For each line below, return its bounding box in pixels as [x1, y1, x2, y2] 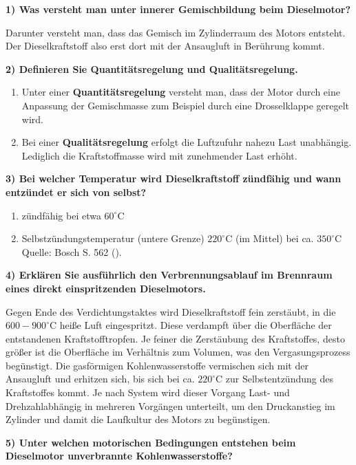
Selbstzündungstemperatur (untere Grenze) [21, 231, 205, 246]
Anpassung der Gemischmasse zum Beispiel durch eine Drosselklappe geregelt [21, 98, 350, 112]
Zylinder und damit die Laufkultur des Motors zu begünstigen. [6, 412, 271, 426]
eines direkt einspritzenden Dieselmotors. [6, 281, 206, 295]
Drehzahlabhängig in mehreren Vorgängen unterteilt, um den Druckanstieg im [6, 398, 335, 413]
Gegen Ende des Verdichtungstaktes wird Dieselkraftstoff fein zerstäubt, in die [6, 304, 336, 318]
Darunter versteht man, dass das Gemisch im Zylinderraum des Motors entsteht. [6, 25, 346, 39]
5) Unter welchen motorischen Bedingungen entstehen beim [6, 435, 296, 449]
